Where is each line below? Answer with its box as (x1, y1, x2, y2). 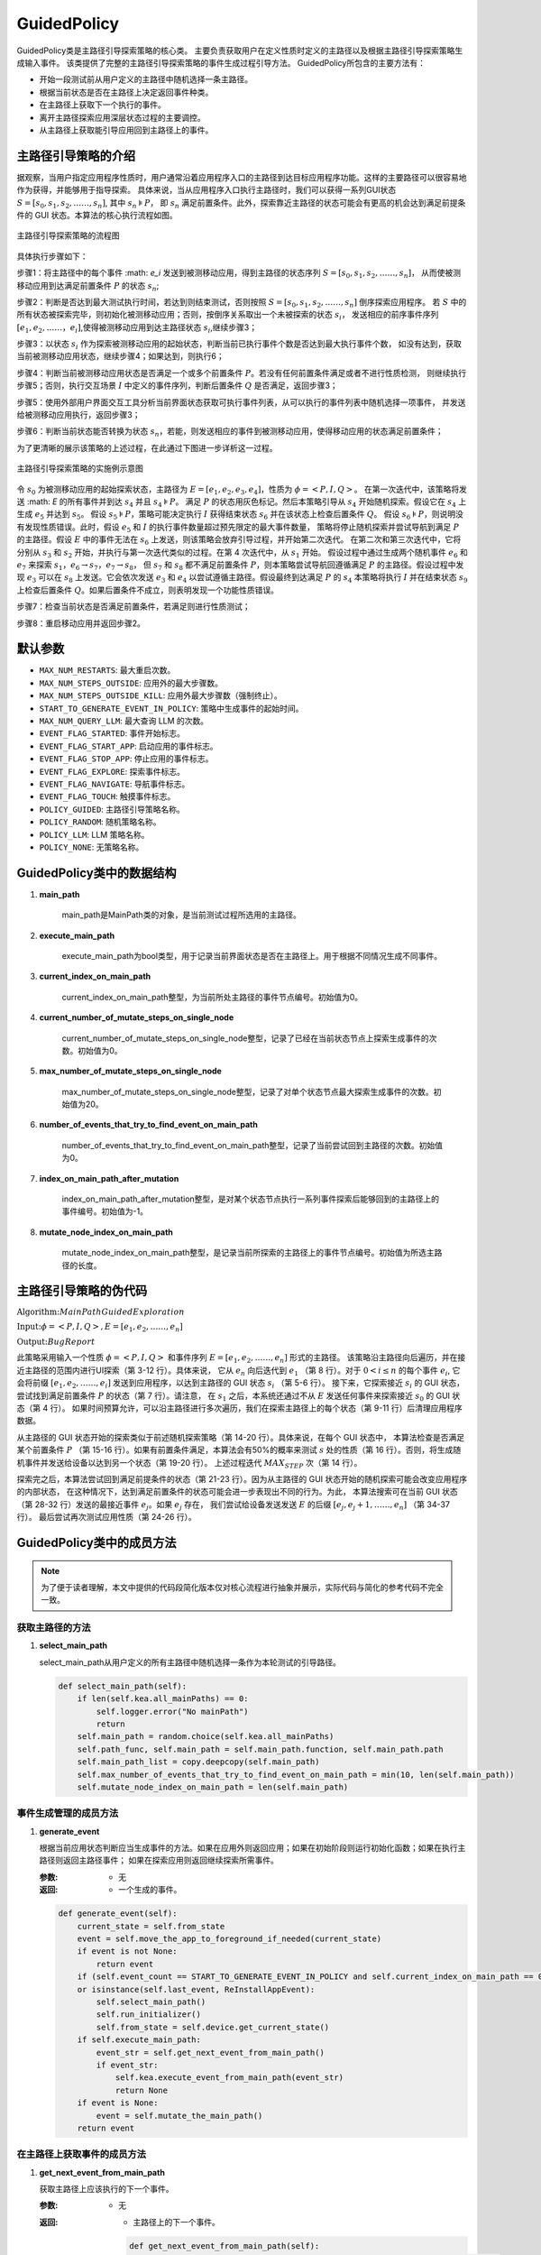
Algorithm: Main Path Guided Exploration (16, 1306, 185, 1317)
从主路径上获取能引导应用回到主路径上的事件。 (39, 124, 214, 135)
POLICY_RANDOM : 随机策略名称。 (39, 816, 161, 827)
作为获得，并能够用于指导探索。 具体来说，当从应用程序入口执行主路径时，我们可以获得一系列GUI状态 (16, 185, 397, 196)
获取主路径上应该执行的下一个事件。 (39, 2184, 174, 2195)
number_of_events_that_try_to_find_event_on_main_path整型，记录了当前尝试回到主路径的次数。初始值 (61, 1139, 444, 1150)
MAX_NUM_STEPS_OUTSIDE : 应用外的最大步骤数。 (39, 677, 223, 688)
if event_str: (96, 2059, 159, 2070)
